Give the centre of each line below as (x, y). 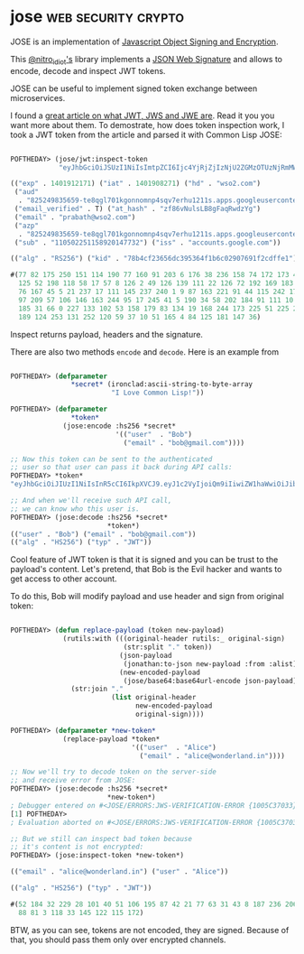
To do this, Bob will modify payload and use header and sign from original (147, 597)
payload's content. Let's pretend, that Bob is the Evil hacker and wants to (146, 570)
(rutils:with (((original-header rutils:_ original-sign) (174, 639)
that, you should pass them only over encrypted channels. (118, 940)
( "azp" (27, 226)
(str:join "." (97, 689)
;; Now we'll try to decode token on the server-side (114, 772)
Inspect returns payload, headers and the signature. (107, 334)
